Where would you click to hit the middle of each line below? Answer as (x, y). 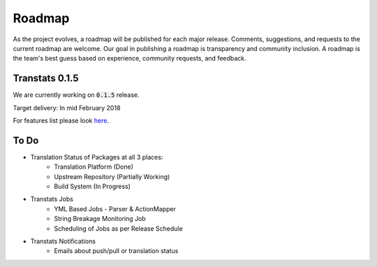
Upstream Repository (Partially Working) (112, 176)
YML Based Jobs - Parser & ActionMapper (115, 208)
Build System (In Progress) (92, 186)
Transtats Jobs (52, 199)
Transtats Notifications (63, 241)
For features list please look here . (61, 121)
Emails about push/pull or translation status (116, 251)
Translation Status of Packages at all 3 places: (97, 157)
